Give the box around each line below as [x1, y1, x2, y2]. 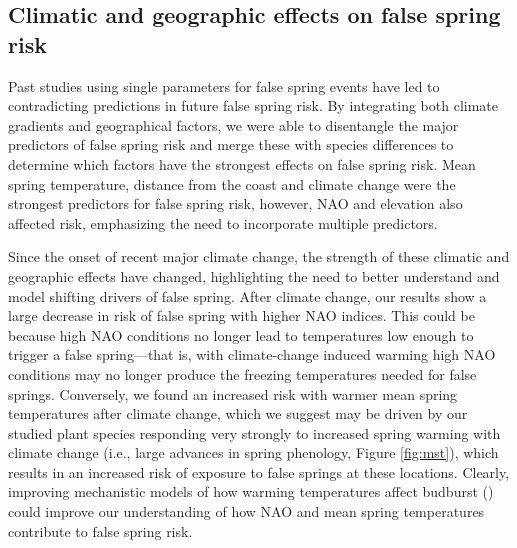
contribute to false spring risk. [8, 520, 193, 541]
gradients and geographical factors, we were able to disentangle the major [8, 114, 459, 135]
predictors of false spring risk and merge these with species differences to [8, 134, 454, 155]
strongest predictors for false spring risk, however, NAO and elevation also [8, 193, 463, 214]
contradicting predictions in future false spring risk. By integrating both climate [8, 95, 499, 116]
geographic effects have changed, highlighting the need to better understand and [8, 265, 500, 286]
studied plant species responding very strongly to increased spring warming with [8, 422, 501, 443]
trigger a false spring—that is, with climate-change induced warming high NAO [8, 344, 496, 365]
